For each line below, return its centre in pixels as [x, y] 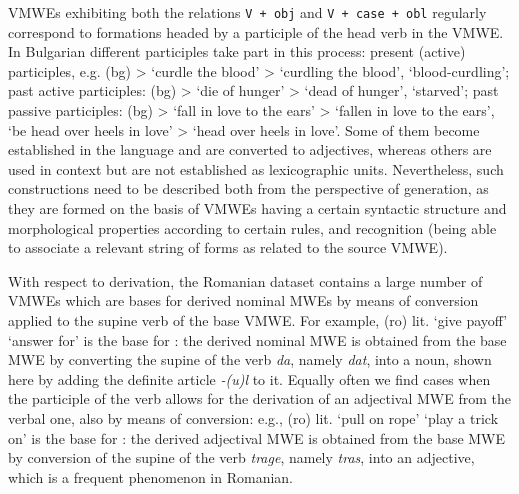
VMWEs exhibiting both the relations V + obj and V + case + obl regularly [247, 12]
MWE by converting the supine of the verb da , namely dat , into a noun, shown [250, 359]
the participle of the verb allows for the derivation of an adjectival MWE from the [259, 398]
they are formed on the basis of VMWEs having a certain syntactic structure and [257, 208]
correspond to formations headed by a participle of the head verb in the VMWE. [256, 31]
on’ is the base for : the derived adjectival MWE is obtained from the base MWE [257, 437]
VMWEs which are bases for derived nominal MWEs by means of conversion [243, 300]
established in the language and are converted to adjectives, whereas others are [250, 149]
